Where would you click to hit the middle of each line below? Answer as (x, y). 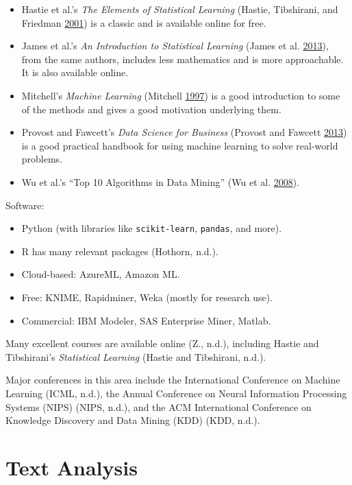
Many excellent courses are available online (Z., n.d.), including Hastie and (162, 343)
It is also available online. (75, 72)
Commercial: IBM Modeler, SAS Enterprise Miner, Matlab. (146, 320)
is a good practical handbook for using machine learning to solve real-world (180, 145)
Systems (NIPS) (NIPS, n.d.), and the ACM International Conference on (159, 406)
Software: (25, 205)
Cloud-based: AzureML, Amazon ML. (101, 274)
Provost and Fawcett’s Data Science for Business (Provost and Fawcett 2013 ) (184, 132)
